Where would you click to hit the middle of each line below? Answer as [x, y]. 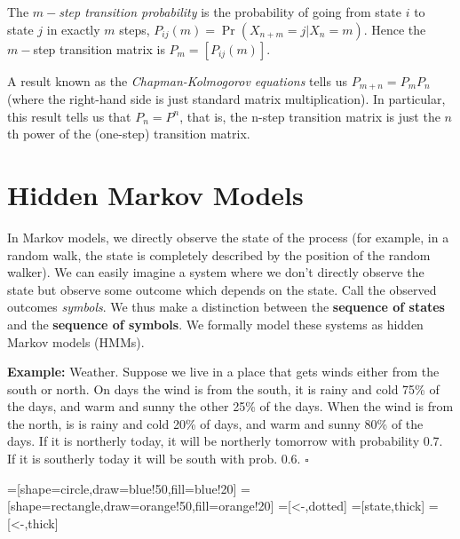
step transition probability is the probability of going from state [230, 12]
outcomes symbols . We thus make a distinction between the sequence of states [226, 307]
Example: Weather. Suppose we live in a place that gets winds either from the [223, 372]
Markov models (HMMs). [76, 341]
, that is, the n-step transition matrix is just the [310, 116]
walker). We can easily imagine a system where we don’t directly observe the [216, 272]
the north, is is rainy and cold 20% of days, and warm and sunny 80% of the [215, 423]
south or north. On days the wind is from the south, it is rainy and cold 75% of [223, 388]
